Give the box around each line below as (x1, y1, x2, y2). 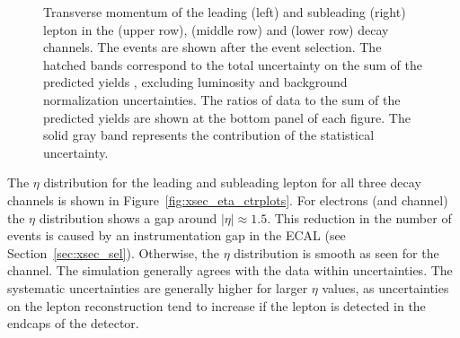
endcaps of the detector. (7, 314, 139, 333)
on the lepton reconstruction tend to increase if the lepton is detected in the (7, 296, 426, 315)
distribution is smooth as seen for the (234, 243, 439, 262)
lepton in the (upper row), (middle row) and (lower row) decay (43, 20, 389, 39)
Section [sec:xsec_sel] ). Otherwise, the (7, 243, 219, 262)
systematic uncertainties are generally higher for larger (7, 278, 308, 297)
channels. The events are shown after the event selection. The (43, 38, 382, 56)
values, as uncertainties (322, 278, 449, 297)
